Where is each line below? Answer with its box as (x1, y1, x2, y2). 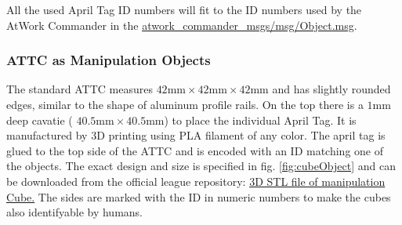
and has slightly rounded (272, 81, 391, 97)
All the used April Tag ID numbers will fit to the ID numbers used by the (6, 2, 362, 17)
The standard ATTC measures (6, 81, 153, 97)
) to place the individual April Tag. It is (164, 111, 357, 128)
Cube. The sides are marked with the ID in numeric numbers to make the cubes (6, 188, 391, 205)
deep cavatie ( (6, 111, 73, 128)
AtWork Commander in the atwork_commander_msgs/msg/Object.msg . (6, 16, 357, 33)
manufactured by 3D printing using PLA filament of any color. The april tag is (6, 127, 386, 143)
